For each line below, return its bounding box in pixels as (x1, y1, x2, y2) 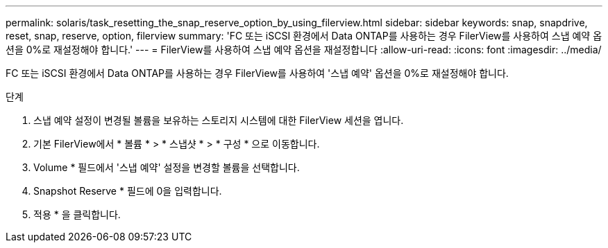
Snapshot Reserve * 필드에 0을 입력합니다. (33, 185, 222, 197)
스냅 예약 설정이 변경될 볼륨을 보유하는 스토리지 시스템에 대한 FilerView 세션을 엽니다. (33, 114, 404, 126)
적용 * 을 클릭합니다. (33, 209, 121, 220)
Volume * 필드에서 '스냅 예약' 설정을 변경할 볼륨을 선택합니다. (33, 161, 300, 173)
